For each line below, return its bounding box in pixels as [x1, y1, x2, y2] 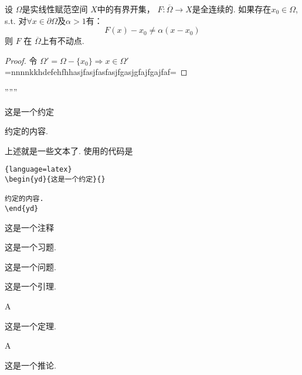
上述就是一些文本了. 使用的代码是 [5, 144, 133, 156]
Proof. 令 [5, 54, 38, 66]
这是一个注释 [5, 221, 54, 233]
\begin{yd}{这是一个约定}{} [5, 175, 106, 183]
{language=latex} [5, 165, 72, 174]
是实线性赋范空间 [22, 3, 88, 15]
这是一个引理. [5, 280, 56, 292]
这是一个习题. [5, 241, 56, 253]
